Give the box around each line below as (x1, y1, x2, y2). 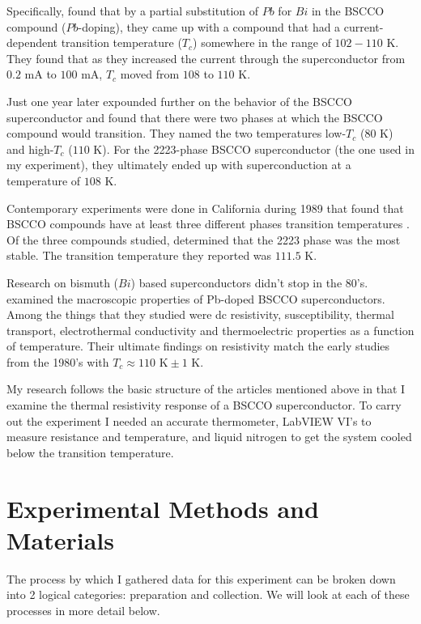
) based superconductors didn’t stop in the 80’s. (130, 274, 368, 291)
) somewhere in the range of (193, 34, 331, 51)
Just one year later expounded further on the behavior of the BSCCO (6, 92, 352, 109)
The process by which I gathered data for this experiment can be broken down (6, 570, 396, 587)
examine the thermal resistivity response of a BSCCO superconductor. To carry (6, 397, 402, 414)
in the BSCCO (311, 2, 385, 19)
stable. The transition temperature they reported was (6, 247, 272, 264)
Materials (6, 523, 115, 556)
